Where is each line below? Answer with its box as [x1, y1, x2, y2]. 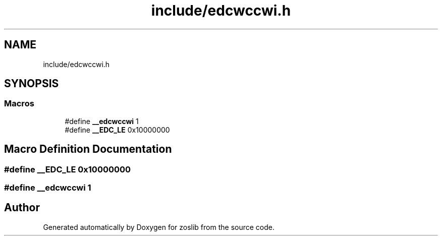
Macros [4, 98, 34, 109]
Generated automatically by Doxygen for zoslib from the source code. [43, 222, 274, 231]
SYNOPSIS [4, 77, 59, 90]
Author [4, 201, 40, 214]
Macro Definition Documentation [4, 143, 172, 156]
